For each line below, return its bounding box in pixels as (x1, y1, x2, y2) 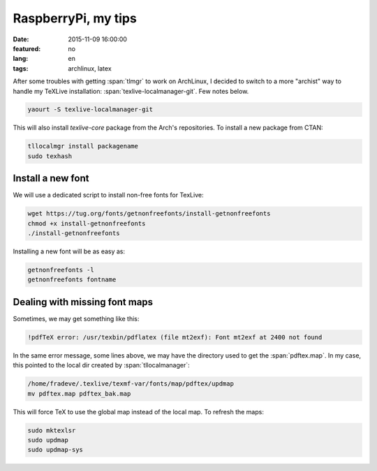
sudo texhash (27, 152, 73, 160)
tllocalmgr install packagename (27, 142, 139, 150)
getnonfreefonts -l (27, 266, 94, 274)
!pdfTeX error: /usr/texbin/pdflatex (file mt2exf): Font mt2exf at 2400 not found (27, 333, 323, 341)
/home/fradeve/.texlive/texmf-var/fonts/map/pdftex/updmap (27, 380, 234, 388)
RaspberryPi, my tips (13, 10, 138, 26)
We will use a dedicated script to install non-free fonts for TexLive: (13, 191, 204, 199)
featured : (13, 44, 41, 52)
